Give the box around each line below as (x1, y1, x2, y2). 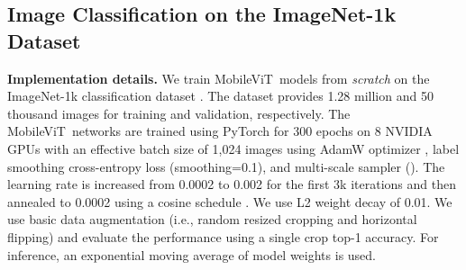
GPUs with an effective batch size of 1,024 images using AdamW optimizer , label (7, 139, 460, 157)
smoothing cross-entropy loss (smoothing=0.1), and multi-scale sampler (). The (7, 157, 445, 175)
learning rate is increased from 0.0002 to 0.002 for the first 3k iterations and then (7, 175, 456, 193)
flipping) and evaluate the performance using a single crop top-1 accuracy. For (7, 227, 439, 246)
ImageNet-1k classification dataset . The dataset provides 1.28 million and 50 (7, 86, 434, 105)
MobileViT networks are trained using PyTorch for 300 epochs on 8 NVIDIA (7, 121, 433, 140)
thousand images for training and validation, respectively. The (7, 103, 351, 122)
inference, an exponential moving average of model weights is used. (7, 245, 377, 264)
